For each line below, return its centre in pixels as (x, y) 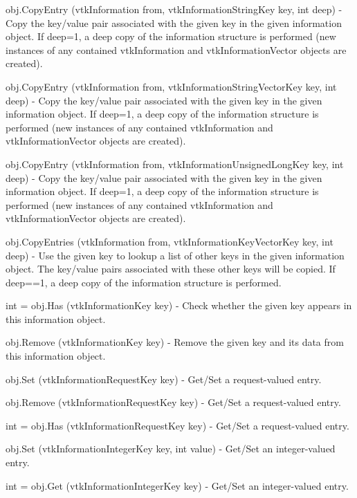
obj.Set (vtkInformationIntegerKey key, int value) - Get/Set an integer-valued (171, 449)
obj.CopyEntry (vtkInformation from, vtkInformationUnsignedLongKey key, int (175, 164)
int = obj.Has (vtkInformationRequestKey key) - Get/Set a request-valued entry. (177, 425)
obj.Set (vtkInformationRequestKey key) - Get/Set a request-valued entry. (164, 379)
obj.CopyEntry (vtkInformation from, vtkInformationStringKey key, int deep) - (174, 9)
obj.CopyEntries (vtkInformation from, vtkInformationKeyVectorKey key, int (170, 241)
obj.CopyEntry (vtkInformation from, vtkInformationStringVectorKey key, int (171, 86)
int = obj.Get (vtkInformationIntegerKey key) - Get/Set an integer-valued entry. (177, 485)
